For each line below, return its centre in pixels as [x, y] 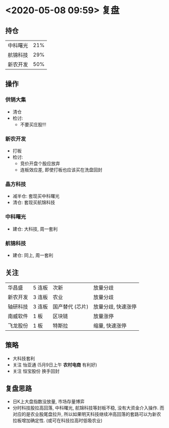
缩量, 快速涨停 [110, 326]
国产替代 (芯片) [71, 306]
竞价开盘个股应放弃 [40, 163]
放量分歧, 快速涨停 [115, 306]
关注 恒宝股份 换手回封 [36, 371]
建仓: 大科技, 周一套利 [35, 229]
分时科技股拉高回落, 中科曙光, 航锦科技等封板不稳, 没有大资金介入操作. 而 [88, 408]
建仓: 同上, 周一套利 [33, 255]
